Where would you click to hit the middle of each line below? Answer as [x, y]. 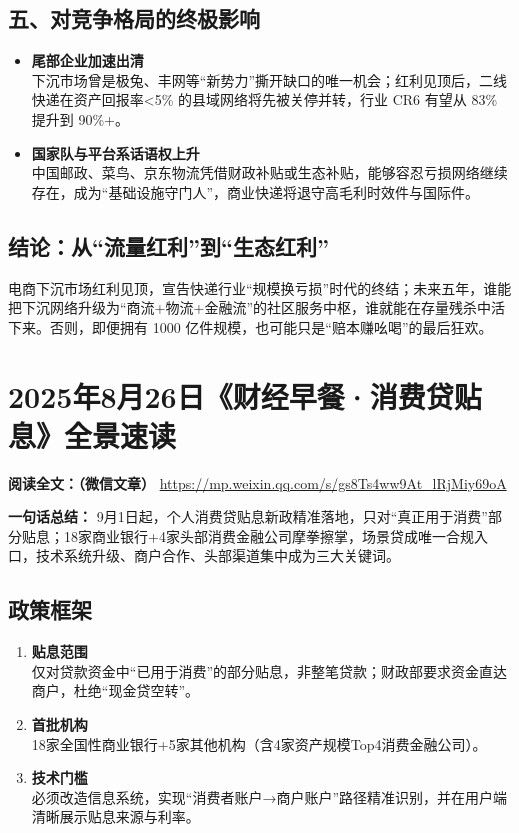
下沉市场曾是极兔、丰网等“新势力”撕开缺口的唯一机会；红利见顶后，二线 [269, 79]
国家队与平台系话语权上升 [115, 152]
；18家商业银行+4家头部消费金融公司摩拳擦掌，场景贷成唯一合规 [262, 535]
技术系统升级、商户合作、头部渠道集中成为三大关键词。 [217, 555]
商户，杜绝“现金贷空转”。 [115, 690]
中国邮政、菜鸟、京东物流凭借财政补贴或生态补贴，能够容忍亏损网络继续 [269, 172]
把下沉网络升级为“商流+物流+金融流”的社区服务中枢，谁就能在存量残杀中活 [256, 307]
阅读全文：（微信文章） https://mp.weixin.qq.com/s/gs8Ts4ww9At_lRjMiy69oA [257, 482]
